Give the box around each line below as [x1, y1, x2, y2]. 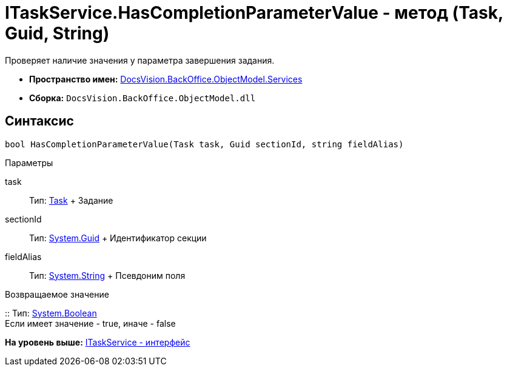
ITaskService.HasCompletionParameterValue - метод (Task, [5, 2, 503, 23]
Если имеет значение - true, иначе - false [5, 318, 176, 329]
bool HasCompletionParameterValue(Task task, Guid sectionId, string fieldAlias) [5, 139, 404, 149]
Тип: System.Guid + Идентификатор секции [29, 232, 207, 243]
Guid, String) [5, 23, 110, 44]
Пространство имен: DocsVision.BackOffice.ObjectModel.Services [29, 73, 303, 84]
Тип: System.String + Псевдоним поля [29, 270, 186, 281]
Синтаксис [5, 113, 74, 129]
